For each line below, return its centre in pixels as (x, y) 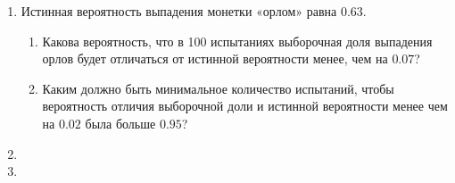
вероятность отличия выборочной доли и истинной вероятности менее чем (245, 106)
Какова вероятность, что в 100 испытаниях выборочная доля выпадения (237, 41)
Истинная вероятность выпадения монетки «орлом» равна (179, 11)
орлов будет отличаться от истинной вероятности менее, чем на (215, 58)
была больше (120, 123)
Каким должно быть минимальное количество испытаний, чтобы (218, 88)
